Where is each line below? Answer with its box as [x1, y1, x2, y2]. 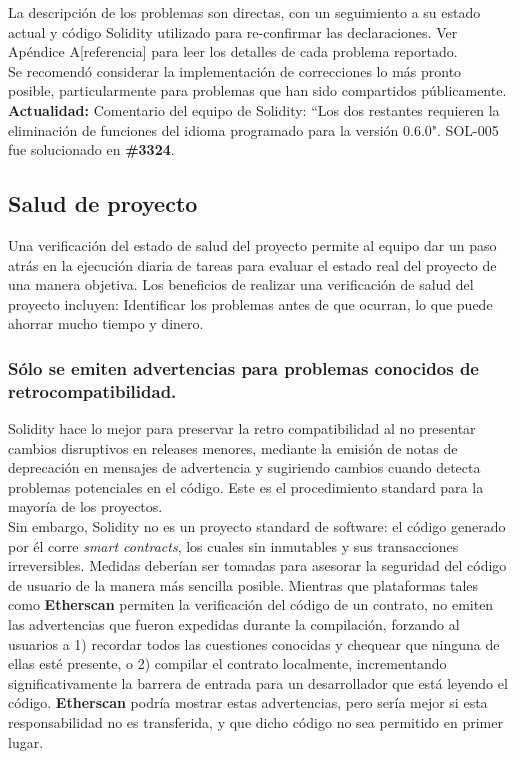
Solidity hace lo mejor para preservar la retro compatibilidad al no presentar [8, 418, 476, 439]
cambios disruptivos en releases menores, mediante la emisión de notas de [8, 437, 458, 458]
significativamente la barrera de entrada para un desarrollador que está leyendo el [8, 672, 508, 693]
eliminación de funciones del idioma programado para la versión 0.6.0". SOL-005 [8, 119, 499, 140]
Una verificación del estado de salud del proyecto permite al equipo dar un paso [8, 234, 497, 255]
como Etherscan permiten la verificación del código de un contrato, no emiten [8, 594, 494, 615]
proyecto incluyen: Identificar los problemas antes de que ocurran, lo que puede [8, 293, 493, 314]
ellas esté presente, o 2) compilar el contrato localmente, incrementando [8, 653, 447, 674]
